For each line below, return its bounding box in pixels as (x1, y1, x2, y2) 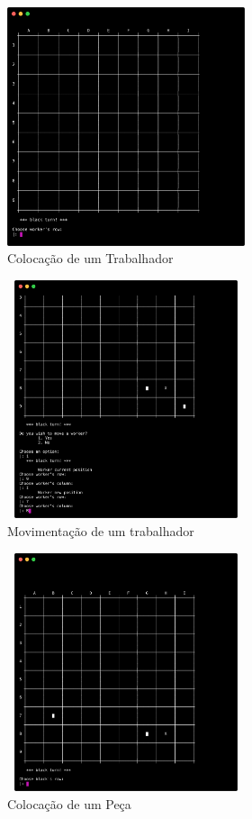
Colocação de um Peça (7, 794, 131, 813)
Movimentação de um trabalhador (7, 521, 194, 540)
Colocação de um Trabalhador (7, 249, 174, 268)
